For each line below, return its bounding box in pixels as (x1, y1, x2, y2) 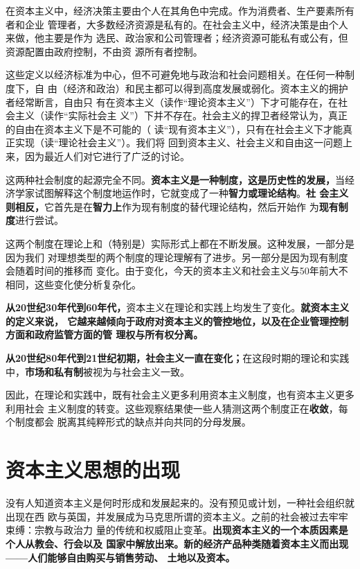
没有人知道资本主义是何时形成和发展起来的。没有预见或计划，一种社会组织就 (6, 496, 354, 510)
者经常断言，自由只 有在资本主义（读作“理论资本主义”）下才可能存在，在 (6, 94, 338, 109)
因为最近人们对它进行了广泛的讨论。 (24, 148, 190, 163)
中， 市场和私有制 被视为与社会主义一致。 (6, 364, 190, 378)
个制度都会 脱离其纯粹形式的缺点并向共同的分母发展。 (6, 414, 251, 429)
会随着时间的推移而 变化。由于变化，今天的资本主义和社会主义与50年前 (6, 263, 329, 278)
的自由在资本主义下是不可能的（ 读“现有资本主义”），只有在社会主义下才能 (6, 121, 343, 136)
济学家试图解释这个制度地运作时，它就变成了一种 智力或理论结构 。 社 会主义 (6, 186, 349, 200)
